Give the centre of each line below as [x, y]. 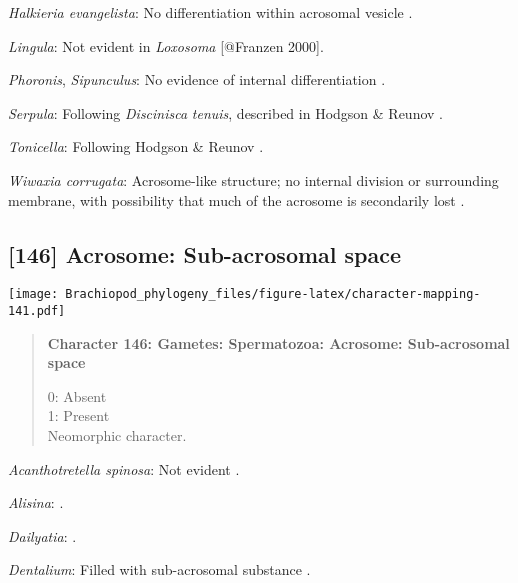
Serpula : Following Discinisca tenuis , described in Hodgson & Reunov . [225, 112]
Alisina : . [36, 502]
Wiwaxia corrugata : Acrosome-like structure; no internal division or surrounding [253, 179]
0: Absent [77, 395]
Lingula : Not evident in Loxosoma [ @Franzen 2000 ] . [166, 45]
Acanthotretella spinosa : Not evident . [124, 468]
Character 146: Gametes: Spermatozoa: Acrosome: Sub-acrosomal [278, 342]
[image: [33, 294]
